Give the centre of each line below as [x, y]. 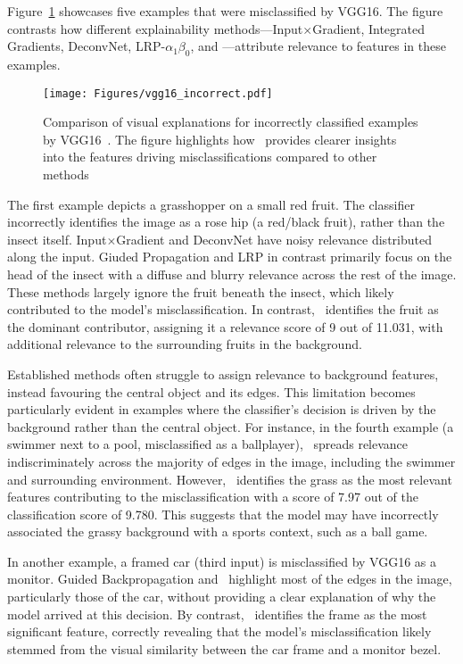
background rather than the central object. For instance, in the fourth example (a [231, 426]
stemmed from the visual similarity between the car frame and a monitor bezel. [224, 648]
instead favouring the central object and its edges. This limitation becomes [211, 391]
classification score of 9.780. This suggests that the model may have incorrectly [223, 514]
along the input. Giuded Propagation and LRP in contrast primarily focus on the [230, 257]
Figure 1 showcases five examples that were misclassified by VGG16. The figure [225, 11]
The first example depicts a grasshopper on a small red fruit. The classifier [211, 204]
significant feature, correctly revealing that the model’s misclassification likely [219, 631]
